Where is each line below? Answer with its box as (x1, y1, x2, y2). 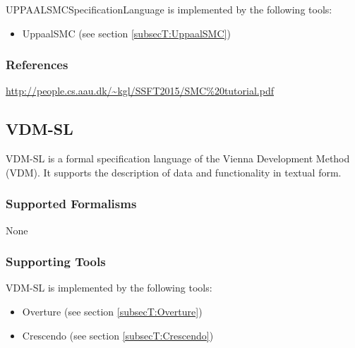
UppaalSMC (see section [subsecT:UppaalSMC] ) (22, 25, 231, 40)
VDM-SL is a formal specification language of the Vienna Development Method (6, 151, 350, 166)
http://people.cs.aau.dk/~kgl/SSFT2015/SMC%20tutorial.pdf (6, 83, 274, 98)
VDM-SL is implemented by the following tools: (6, 280, 212, 295)
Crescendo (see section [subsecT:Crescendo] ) (22, 328, 214, 342)
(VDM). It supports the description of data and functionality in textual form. (6, 164, 342, 179)
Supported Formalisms (6, 195, 137, 212)
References (6, 56, 68, 73)
